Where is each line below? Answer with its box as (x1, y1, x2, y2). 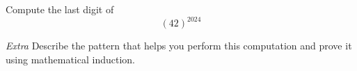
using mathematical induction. (6, 52, 135, 66)
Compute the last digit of (6, 2, 114, 16)
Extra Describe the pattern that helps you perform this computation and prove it (6, 38, 352, 53)
